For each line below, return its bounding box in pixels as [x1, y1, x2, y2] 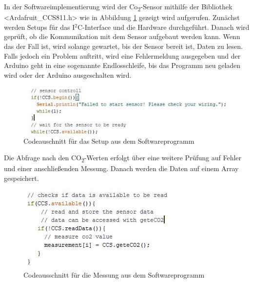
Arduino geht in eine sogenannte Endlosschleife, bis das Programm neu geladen [4, 60, 241, 70]
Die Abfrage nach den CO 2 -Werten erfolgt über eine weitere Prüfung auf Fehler [4, 152, 242, 164]
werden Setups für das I [4, 22, 75, 32]
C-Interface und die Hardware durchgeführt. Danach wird [77, 22, 250, 32]
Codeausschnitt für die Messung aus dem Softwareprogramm [23, 269, 205, 280]
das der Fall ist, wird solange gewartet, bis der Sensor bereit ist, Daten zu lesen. [4, 41, 243, 51]
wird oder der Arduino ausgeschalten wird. [4, 69, 132, 80]
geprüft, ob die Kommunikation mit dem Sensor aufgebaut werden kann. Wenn [4, 31, 240, 42]
